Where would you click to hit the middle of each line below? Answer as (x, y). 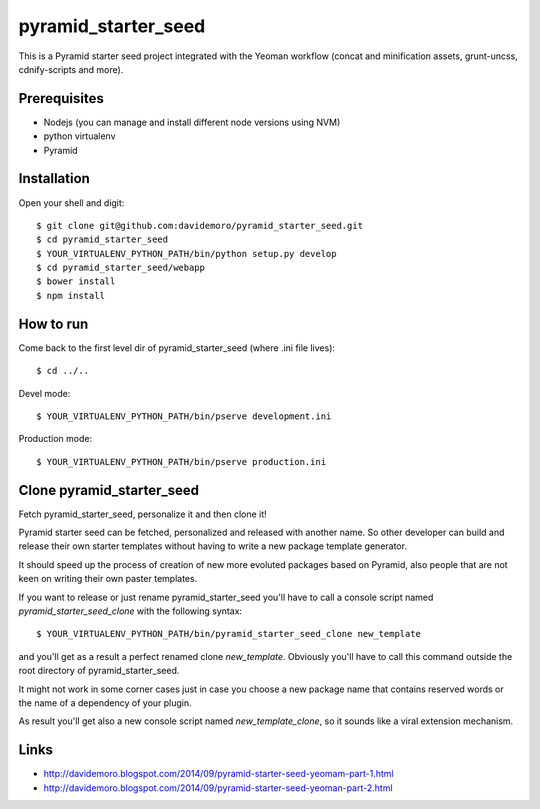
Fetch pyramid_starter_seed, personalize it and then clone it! (142, 514)
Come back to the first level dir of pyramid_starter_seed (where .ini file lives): (176, 347)
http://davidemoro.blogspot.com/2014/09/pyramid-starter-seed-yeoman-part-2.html (218, 787)
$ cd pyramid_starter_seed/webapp (120, 268)
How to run (53, 323)
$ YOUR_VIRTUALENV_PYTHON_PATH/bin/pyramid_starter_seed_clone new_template (229, 634)
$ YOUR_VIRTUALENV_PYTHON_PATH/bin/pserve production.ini (181, 461)
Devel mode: (44, 393)
